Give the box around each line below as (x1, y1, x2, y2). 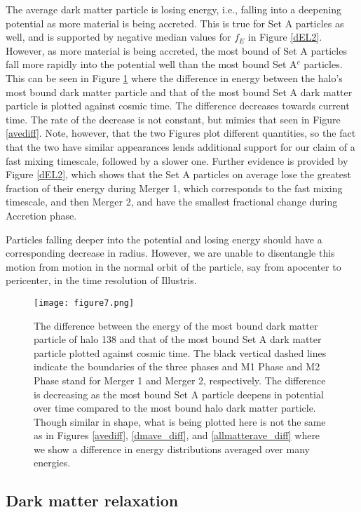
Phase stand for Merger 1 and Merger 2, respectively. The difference (34, 372, 326, 387)
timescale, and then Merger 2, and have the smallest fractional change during (6, 194, 338, 209)
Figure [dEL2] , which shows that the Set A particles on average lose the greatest (6, 167, 352, 182)
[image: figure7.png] (34, 297, 135, 308)
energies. (34, 455, 71, 470)
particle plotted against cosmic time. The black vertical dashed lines (34, 345, 327, 360)
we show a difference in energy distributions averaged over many (34, 441, 310, 456)
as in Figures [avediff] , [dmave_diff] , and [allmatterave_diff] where (34, 428, 320, 443)
